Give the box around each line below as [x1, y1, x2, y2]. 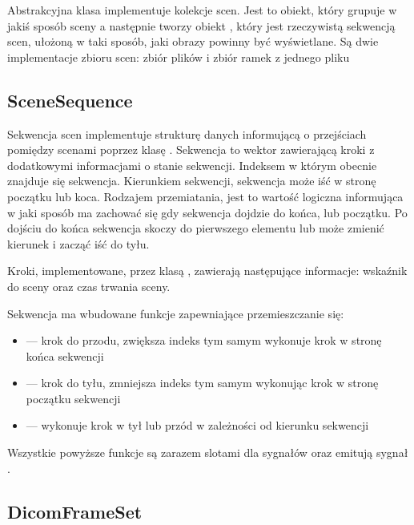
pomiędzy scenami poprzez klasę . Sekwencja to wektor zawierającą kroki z [7, 141, 375, 158]
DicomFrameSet [7, 499, 143, 523]
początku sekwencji [26, 390, 121, 406]
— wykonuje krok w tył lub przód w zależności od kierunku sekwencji [26, 417, 369, 434]
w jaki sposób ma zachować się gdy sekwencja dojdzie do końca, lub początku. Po [7, 204, 408, 220]
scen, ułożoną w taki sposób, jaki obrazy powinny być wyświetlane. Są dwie [7, 33, 379, 50]
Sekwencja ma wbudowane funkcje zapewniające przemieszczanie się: [7, 305, 344, 321]
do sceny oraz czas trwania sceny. [7, 277, 171, 294]
